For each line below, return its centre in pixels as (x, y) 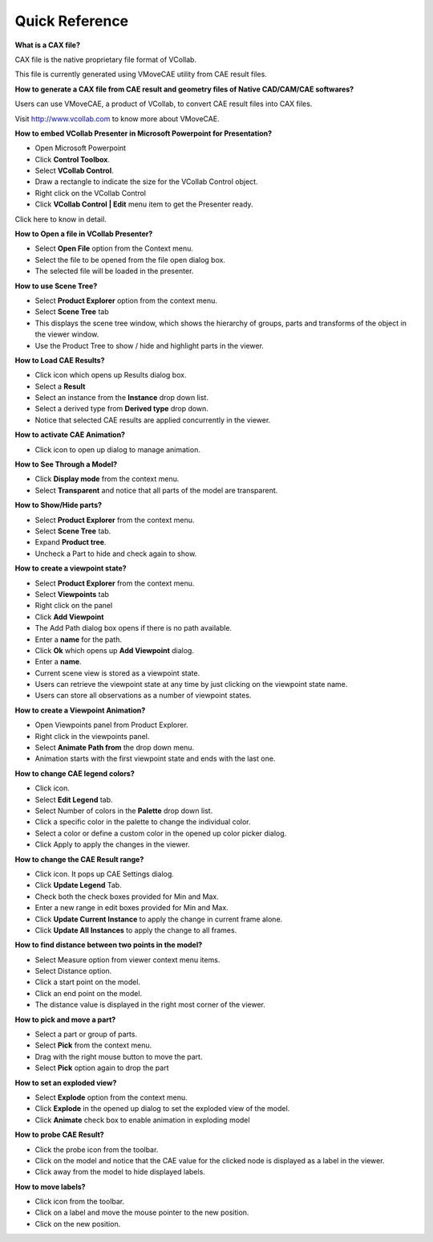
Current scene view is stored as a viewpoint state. (117, 673)
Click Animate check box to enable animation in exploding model (142, 1120)
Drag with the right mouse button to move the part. (119, 1056)
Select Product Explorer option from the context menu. (126, 300)
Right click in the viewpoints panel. (92, 736)
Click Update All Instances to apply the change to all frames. (136, 930)
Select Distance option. (73, 971)
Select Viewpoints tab (72, 594)
